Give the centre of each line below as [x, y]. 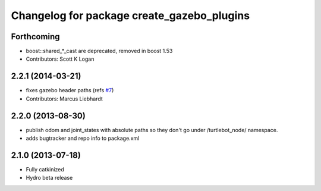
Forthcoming [35, 37]
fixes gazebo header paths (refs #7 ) [70, 90]
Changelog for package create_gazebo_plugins [130, 15]
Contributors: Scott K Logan [60, 59]
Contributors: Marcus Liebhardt [64, 99]
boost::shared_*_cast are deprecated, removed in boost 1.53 [99, 51]
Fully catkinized [45, 169]
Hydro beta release [49, 178]
